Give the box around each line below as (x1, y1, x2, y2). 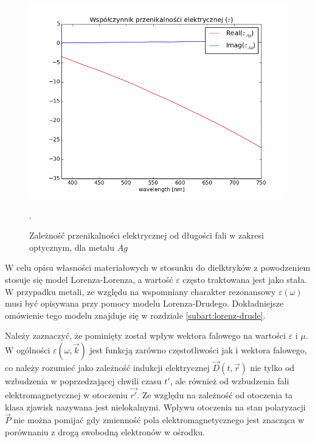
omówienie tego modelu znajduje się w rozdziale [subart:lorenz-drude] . (5, 308, 266, 321)
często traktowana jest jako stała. (182, 273, 307, 285)
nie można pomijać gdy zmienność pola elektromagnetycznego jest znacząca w (13, 413, 305, 426)
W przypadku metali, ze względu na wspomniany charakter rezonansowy (5, 285, 276, 297)
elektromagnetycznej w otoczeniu (5, 388, 128, 401)
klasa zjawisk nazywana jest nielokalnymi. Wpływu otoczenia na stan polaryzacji (5, 400, 306, 413)
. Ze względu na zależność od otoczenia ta (137, 388, 293, 401)
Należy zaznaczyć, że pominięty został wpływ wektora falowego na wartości (5, 329, 286, 342)
